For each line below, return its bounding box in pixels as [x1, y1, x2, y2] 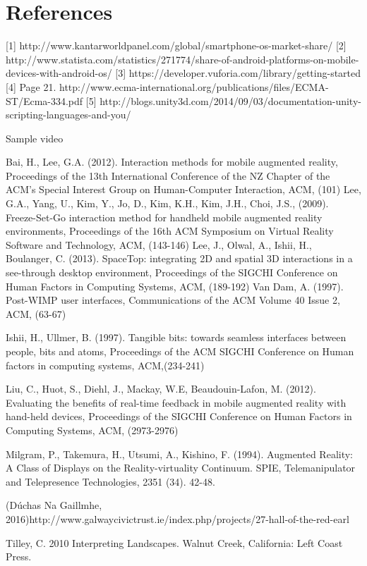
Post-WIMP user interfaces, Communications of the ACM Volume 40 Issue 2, [6, 293, 340, 307]
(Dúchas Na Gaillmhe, [6, 498, 102, 512]
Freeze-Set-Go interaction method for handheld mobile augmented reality [6, 209, 323, 224]
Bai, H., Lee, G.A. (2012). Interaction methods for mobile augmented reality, [6, 154, 338, 169]
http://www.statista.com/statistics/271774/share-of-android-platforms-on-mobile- [6, 51, 359, 66]
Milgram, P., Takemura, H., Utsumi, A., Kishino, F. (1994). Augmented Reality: [6, 446, 354, 461]
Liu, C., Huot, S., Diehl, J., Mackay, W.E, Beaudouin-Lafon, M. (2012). [6, 381, 316, 396]
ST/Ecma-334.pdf [6, 93, 83, 108]
